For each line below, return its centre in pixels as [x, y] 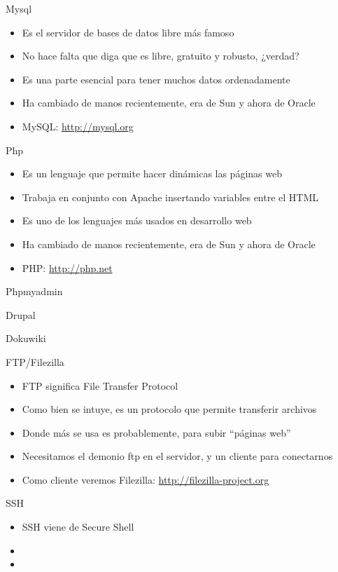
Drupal [21, 314]
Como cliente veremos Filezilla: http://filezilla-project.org [146, 479]
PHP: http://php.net [67, 267]
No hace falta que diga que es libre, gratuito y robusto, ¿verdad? [161, 56]
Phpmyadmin [34, 291]
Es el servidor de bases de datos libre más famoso [128, 32]
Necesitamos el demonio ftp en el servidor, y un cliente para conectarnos [177, 456]
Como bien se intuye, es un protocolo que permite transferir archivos [169, 409]
